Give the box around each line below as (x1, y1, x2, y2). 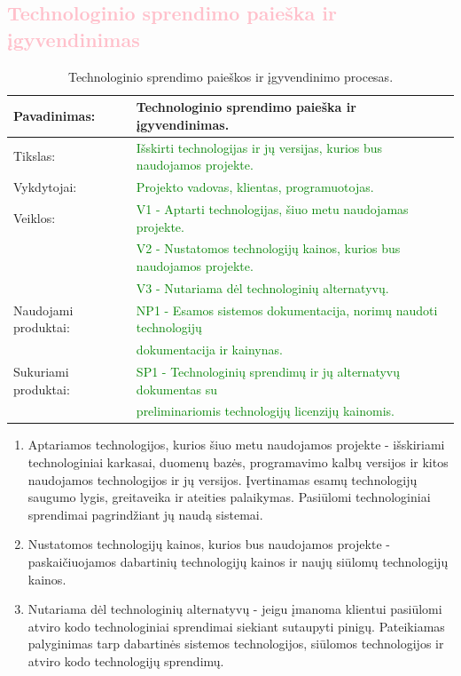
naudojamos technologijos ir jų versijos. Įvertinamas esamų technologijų (27, 470, 418, 489)
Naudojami (13, 300, 74, 319)
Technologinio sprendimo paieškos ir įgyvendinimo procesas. (67, 67, 394, 85)
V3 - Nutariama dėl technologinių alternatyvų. (136, 278, 389, 297)
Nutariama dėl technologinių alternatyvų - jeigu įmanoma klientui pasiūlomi (27, 600, 442, 618)
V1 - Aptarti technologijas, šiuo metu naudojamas (136, 199, 409, 218)
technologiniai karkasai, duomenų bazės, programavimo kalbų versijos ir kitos (27, 453, 449, 472)
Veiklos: (13, 208, 56, 227)
